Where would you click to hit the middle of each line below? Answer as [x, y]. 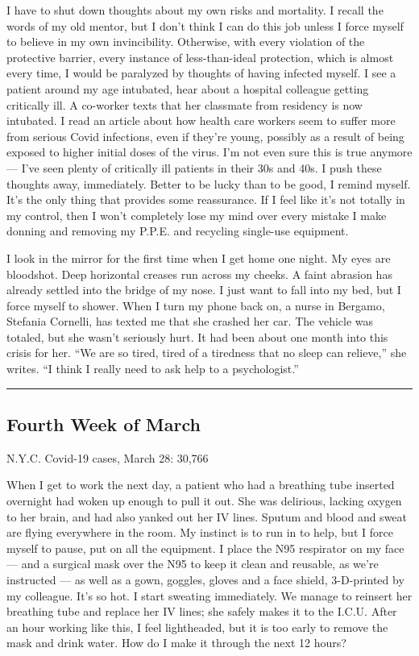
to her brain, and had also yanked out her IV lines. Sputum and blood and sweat [207, 516]
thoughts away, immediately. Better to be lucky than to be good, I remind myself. [209, 183]
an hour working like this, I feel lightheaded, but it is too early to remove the [197, 627]
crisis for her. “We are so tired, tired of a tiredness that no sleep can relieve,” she [207, 353]
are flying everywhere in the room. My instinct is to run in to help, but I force [200, 532]
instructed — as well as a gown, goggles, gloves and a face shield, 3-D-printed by [205, 580]
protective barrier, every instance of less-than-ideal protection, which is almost [200, 57]
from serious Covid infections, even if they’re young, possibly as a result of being [205, 136]
